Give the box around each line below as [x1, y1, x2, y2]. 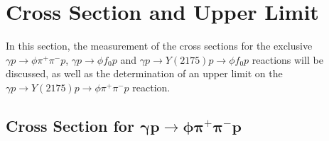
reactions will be [252, 52, 323, 67]
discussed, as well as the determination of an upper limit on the [6, 66, 283, 81]
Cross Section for [6, 114, 134, 136]
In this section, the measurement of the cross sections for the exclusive [6, 38, 313, 53]
